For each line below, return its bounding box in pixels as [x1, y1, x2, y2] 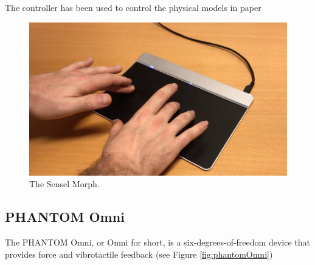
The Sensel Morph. [29, 177, 100, 190]
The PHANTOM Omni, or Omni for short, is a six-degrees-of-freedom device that [5, 236, 310, 249]
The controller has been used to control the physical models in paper [5, 1, 261, 13]
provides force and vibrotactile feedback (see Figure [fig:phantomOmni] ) [5, 247, 273, 260]
